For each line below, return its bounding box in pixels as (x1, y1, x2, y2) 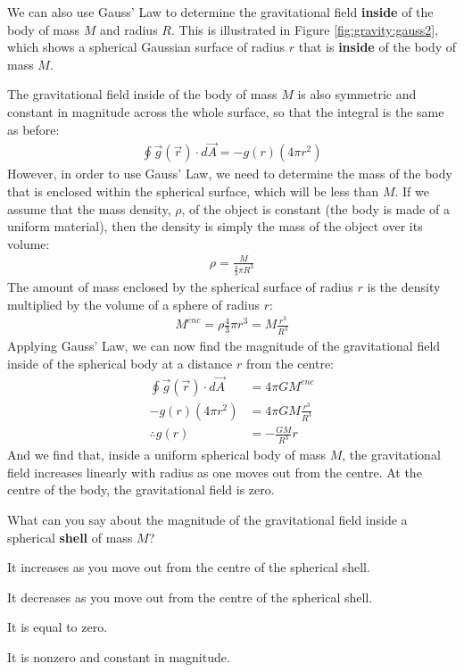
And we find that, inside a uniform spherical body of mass (7, 445, 327, 464)
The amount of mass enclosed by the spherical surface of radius (7, 278, 353, 296)
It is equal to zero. (7, 618, 108, 636)
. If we (394, 182, 430, 200)
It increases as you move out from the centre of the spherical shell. (7, 558, 370, 577)
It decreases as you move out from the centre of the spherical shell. (7, 587, 373, 606)
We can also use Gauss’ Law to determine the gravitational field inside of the (7, 3, 434, 21)
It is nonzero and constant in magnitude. (7, 648, 230, 667)
